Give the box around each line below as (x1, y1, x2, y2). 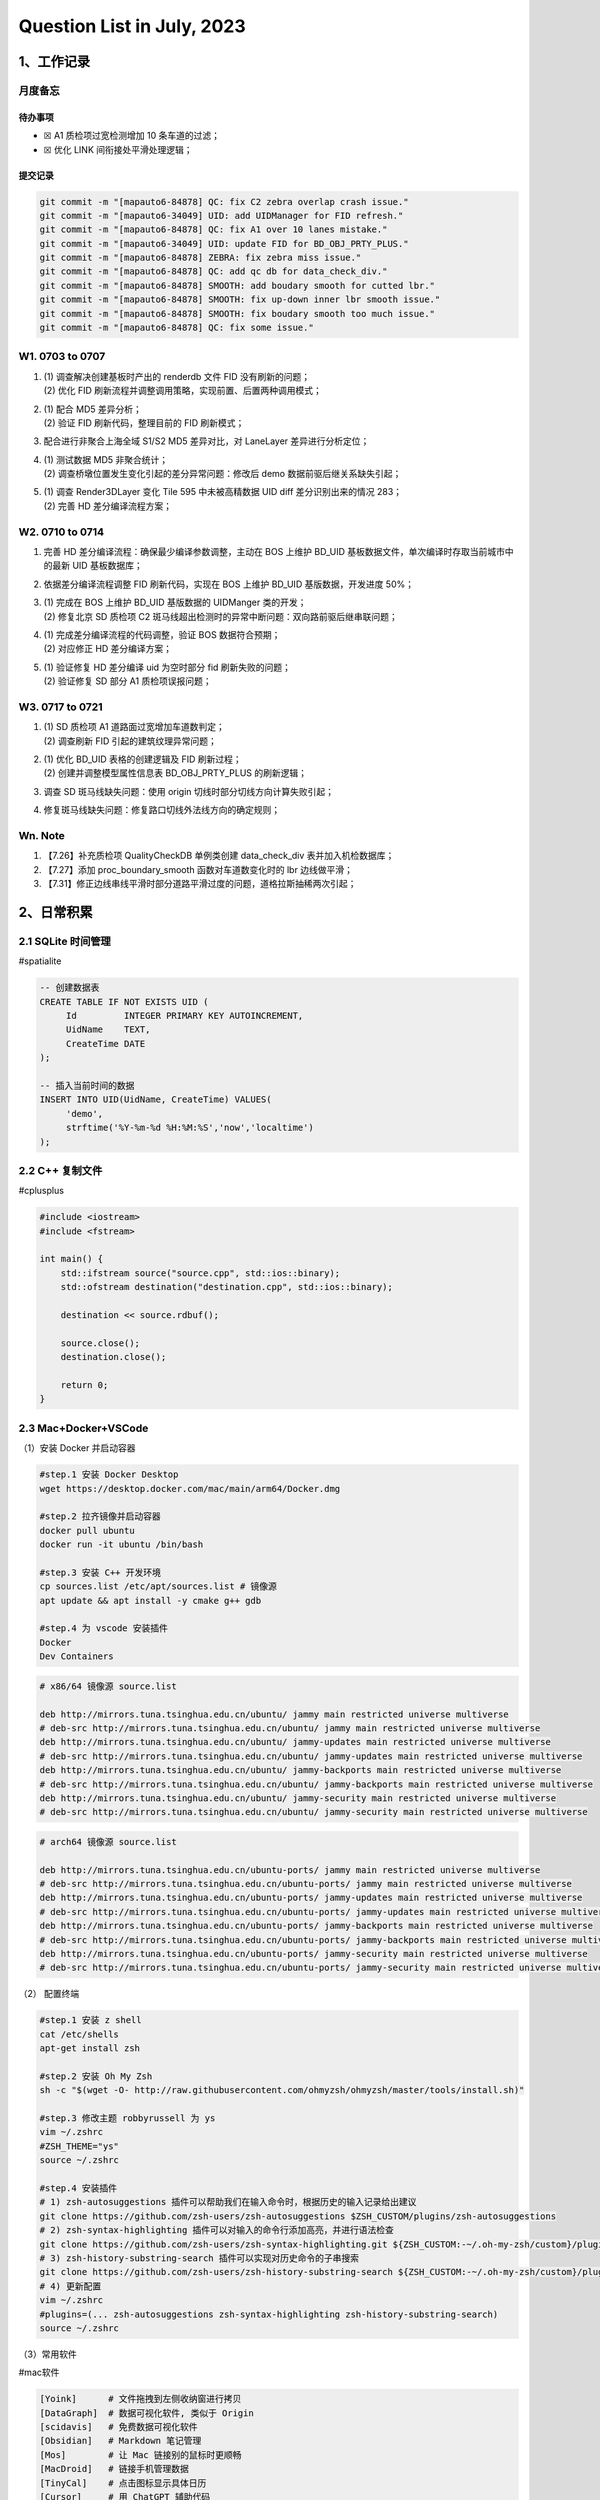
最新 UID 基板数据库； (51, 560, 144, 572)
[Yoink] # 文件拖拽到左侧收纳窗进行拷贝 (39, 2393, 242, 2405)
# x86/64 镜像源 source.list (39, 1680, 177, 1692)
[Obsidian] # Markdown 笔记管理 (39, 2435, 202, 2447)
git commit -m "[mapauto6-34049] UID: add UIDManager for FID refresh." (39, 210, 404, 221)
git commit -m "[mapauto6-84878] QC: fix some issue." (39, 322, 314, 334)
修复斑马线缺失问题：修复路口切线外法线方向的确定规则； (43, 804, 280, 816)
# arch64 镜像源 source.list (39, 1836, 177, 1847)
